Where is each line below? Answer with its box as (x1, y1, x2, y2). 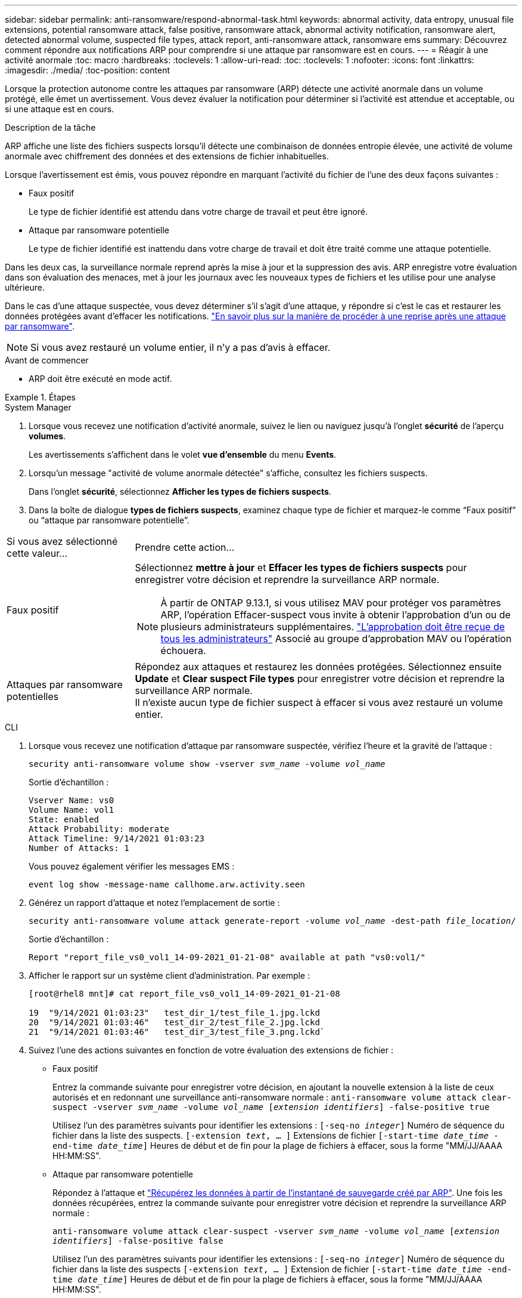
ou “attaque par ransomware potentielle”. (29, 515, 189, 525)
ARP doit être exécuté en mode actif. (29, 374, 172, 384)
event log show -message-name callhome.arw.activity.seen (29, 880, 305, 889)
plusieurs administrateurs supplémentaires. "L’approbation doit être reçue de (160, 621, 505, 633)
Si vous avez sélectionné (7, 535, 118, 547)
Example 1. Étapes (5, 392, 76, 402)
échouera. (160, 645, 206, 656)
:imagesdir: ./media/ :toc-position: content (5, 65, 170, 75)
